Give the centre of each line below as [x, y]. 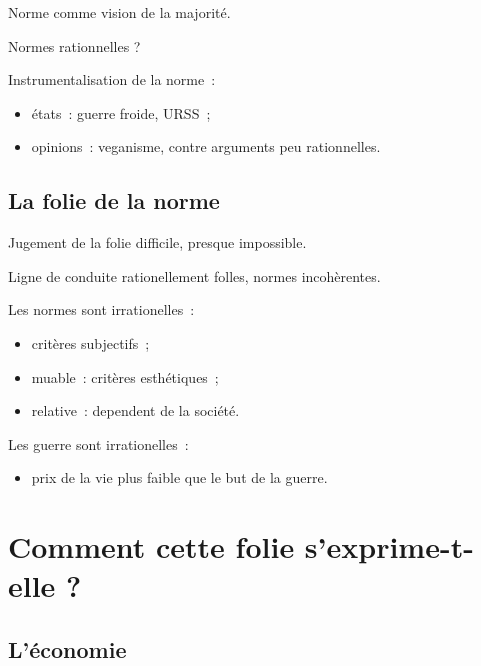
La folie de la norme [114, 200]
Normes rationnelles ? [74, 45]
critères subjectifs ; [90, 342]
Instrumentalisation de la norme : [112, 79]
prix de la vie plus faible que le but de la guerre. [179, 477]
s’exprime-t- [389, 546]
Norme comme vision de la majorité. [119, 12]
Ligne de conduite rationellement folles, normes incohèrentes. [194, 275]
